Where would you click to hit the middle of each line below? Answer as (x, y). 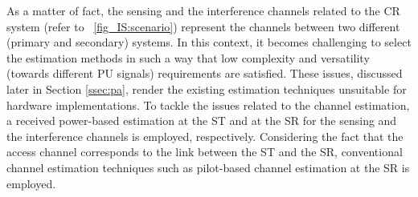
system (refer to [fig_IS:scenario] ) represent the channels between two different (203, 26)
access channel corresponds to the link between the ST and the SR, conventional (205, 152)
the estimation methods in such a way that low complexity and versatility (188, 57)
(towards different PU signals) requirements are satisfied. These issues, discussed (205, 73)
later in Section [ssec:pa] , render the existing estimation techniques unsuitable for (207, 88)
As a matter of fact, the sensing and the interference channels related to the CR (203, 10)
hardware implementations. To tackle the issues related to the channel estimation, (208, 105)
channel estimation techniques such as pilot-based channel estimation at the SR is (208, 167)
